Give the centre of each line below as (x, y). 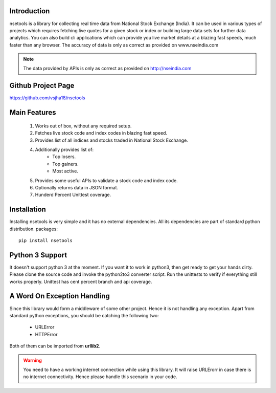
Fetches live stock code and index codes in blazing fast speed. (101, 133)
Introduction (30, 11)
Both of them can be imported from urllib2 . (55, 346)
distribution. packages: (34, 229)
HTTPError (47, 334)
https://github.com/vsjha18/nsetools (47, 98)
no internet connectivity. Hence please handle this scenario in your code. (100, 377)
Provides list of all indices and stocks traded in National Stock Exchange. (112, 140)
